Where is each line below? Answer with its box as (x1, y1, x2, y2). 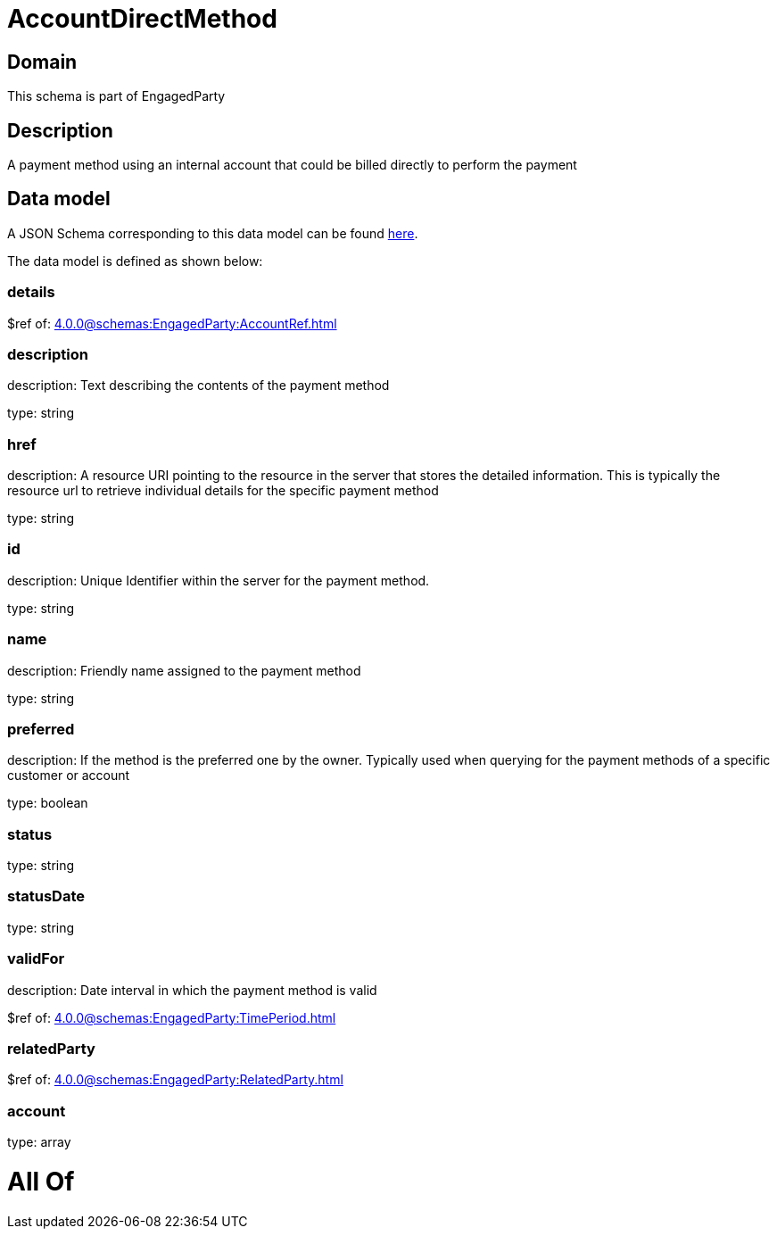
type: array (7, 1134, 71, 1150)
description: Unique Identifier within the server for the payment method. (7, 572, 430, 588)
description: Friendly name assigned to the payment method (7, 662, 361, 678)
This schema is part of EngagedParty (7, 88, 226, 104)
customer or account (7, 767, 130, 784)
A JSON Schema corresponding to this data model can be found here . (7, 225, 418, 241)
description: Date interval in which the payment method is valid (7, 982, 377, 998)
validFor (7, 950, 65, 968)
